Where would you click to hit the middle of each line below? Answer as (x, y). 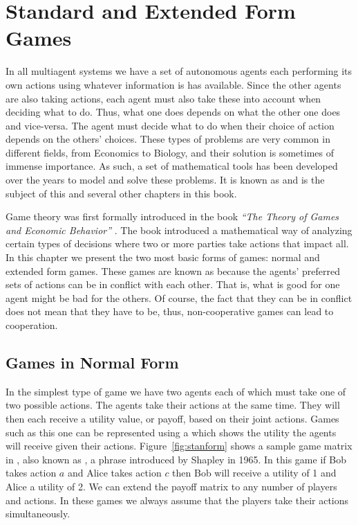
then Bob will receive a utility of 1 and (254, 473)
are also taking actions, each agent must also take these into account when (163, 98)
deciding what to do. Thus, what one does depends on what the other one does (173, 112)
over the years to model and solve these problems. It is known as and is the (165, 180)
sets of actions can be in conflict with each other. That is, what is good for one (173, 284)
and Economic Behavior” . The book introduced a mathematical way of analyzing (179, 230)
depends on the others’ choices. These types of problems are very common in (168, 139)
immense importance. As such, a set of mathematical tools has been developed (172, 166)
